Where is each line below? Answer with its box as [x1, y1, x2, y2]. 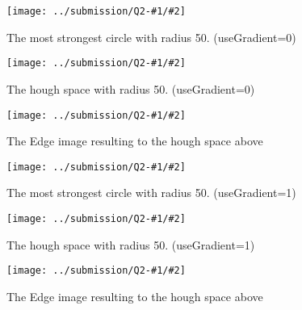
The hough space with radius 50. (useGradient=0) [6, 80, 255, 97]
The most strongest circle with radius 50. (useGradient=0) [6, 28, 296, 45]
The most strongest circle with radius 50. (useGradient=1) [6, 184, 296, 201]
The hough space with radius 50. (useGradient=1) [6, 236, 255, 253]
